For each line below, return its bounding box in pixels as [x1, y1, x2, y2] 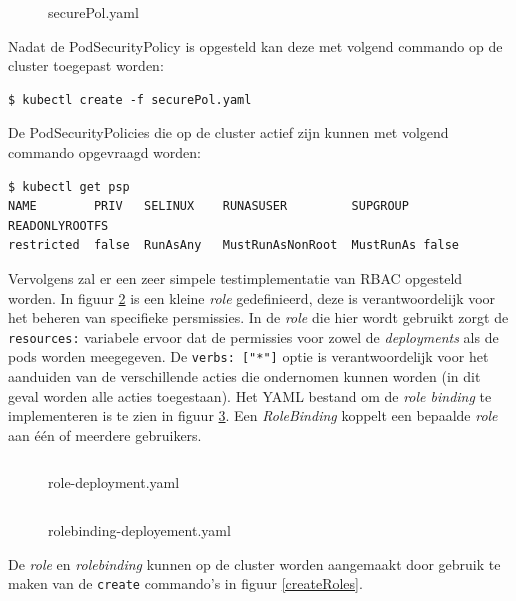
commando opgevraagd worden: [8, 141, 201, 162]
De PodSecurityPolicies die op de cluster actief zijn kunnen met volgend [8, 122, 449, 143]
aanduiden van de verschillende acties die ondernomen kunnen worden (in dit [8, 366, 481, 387]
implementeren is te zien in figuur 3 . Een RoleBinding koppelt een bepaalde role [8, 405, 498, 426]
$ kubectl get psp [8, 179, 130, 194]
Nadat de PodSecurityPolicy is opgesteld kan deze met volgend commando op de [8, 35, 503, 56]
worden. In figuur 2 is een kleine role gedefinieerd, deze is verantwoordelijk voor [8, 287, 496, 308]
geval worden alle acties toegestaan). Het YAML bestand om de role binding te [8, 385, 492, 406]
